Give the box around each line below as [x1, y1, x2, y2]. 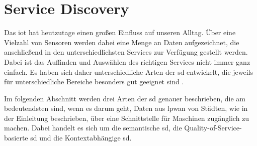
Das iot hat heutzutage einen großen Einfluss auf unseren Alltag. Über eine [4, 27, 236, 38]
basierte [4, 132, 28, 143]
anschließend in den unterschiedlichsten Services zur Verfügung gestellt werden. [4, 47, 248, 57]
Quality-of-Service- [184, 122, 242, 133]
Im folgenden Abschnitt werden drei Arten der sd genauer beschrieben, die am [4, 93, 245, 103]
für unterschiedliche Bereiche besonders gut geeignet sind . [4, 76, 184, 87]
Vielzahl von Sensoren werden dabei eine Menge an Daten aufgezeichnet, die [4, 37, 239, 47]
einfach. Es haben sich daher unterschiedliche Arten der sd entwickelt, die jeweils [4, 66, 253, 77]
